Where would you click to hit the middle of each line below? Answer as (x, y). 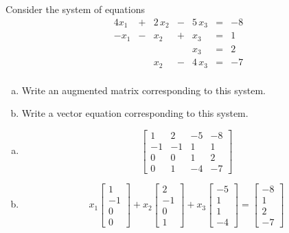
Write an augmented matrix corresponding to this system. (143, 90)
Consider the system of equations (75, 9)
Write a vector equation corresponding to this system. (135, 113)
